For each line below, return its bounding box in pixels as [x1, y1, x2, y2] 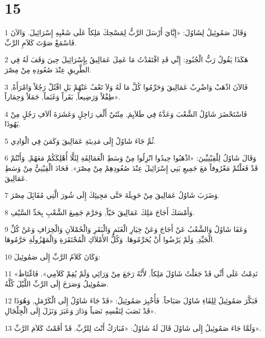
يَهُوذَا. [5, 118, 21, 129]
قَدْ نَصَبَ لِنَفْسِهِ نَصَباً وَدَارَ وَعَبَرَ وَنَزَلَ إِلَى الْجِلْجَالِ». [5, 305, 156, 316]
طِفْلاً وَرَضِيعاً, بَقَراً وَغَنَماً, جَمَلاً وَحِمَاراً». [5, 91, 120, 102]
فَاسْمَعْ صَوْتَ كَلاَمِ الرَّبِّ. [5, 37, 77, 47]
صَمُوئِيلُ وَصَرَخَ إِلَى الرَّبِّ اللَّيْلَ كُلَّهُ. [5, 278, 109, 289]
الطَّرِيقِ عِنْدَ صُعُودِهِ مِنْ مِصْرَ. [5, 64, 92, 74]
